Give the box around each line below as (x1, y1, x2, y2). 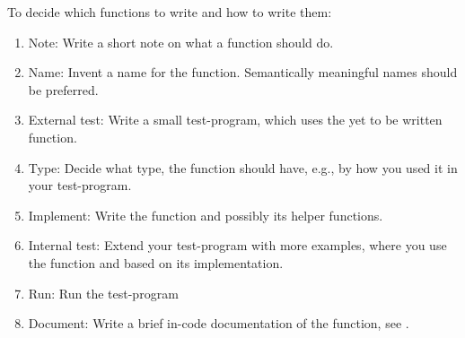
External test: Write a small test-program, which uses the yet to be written (28, 110, 443, 129)
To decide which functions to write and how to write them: (7, 3, 332, 21)
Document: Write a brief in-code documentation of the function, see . (28, 314, 409, 333)
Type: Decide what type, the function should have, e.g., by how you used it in (28, 158, 458, 177)
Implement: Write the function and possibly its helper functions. (28, 205, 383, 224)
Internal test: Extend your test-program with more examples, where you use (28, 236, 447, 255)
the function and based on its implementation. (28, 253, 284, 272)
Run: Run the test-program (28, 283, 179, 302)
